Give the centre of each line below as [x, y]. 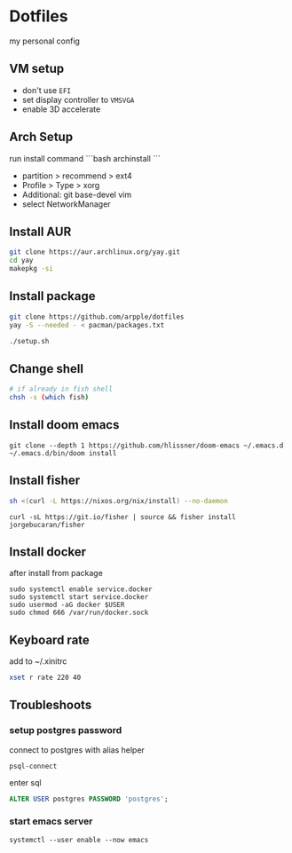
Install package [52, 296]
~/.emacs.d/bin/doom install [63, 453]
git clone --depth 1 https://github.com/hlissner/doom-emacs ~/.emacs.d [146, 446]
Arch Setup [41, 137]
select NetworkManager [66, 204]
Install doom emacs [64, 425]
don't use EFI [47, 90]
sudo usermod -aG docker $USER [67, 605]
